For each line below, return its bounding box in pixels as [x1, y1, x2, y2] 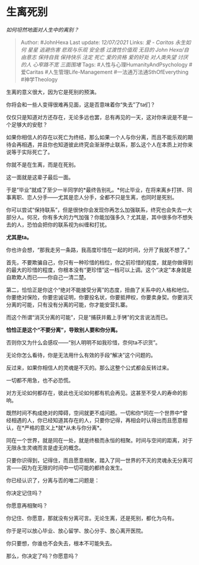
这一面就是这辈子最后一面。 [6, 173, 74, 181]
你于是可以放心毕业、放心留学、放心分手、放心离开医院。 [6, 527, 146, 534]
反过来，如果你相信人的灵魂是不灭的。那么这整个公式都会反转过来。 [6, 364, 172, 371]
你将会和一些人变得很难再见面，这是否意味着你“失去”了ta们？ [6, 101, 156, 108]
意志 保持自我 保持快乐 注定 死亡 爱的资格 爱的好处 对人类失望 [25, 53, 176, 60]
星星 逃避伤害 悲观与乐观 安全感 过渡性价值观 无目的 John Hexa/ [27, 46, 184, 53]
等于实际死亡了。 [11, 148, 53, 155]
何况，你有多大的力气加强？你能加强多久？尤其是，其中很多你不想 [26, 213, 188, 221]
